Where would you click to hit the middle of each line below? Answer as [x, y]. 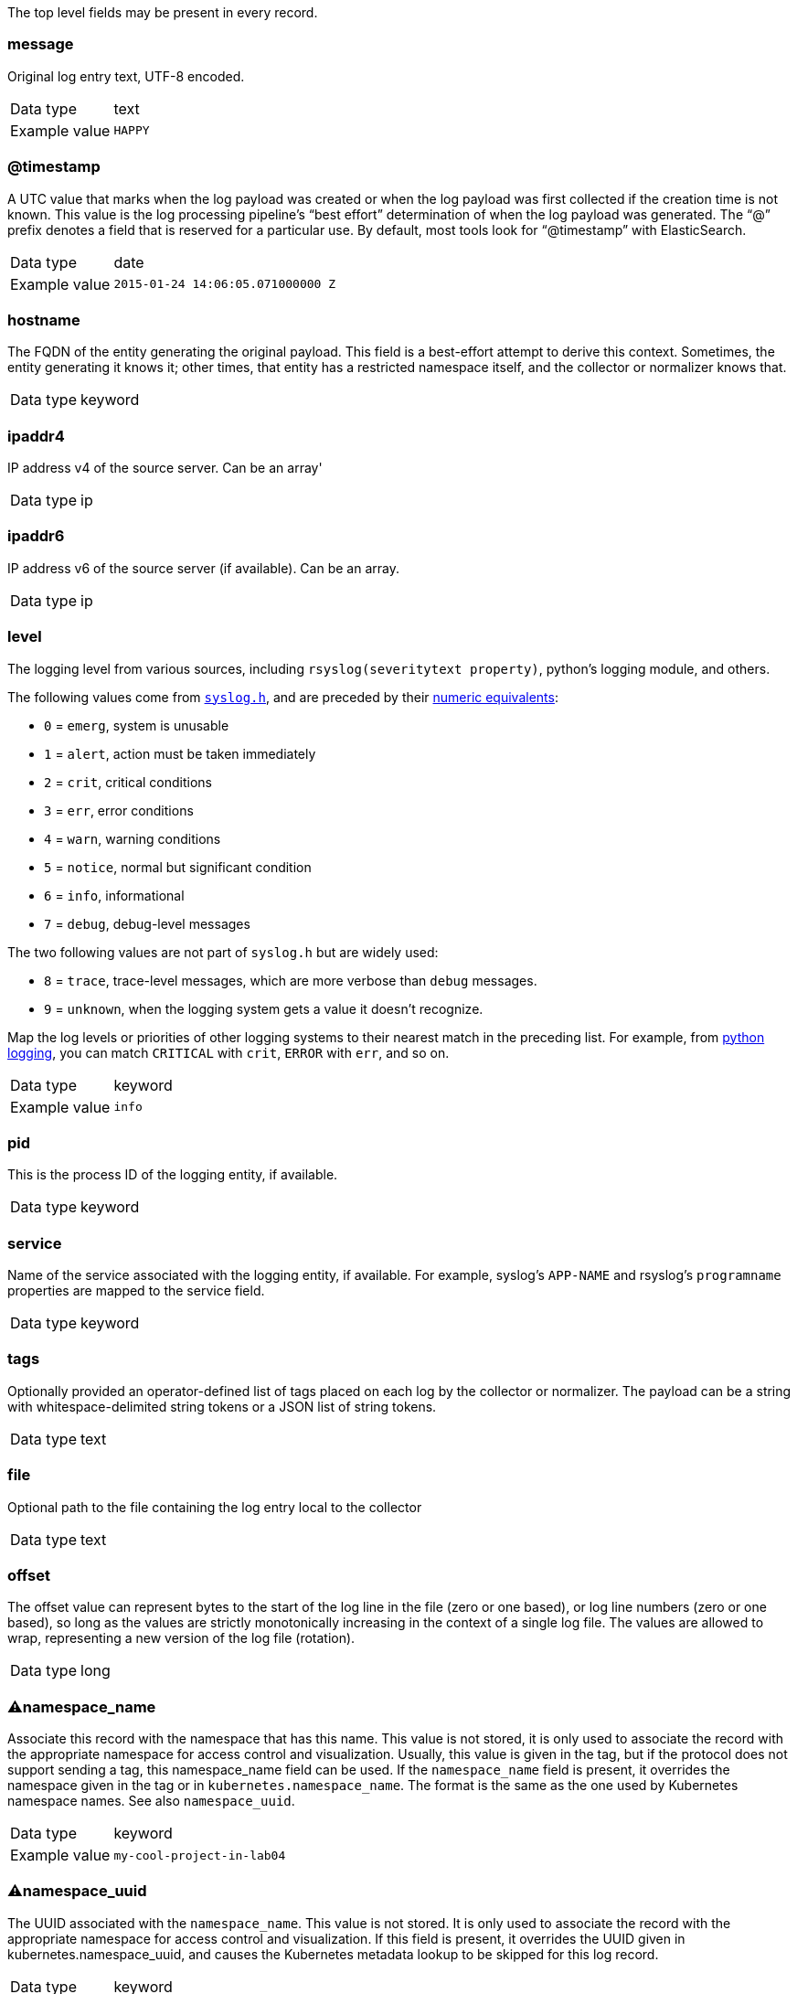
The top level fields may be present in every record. [163, 12]
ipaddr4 [36, 436]
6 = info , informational [114, 895]
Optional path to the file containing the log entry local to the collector [215, 1507]
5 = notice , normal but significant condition [178, 867]
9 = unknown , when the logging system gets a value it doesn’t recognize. [264, 1008]
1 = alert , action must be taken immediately [180, 753]
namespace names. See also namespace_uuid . [151, 1801]
